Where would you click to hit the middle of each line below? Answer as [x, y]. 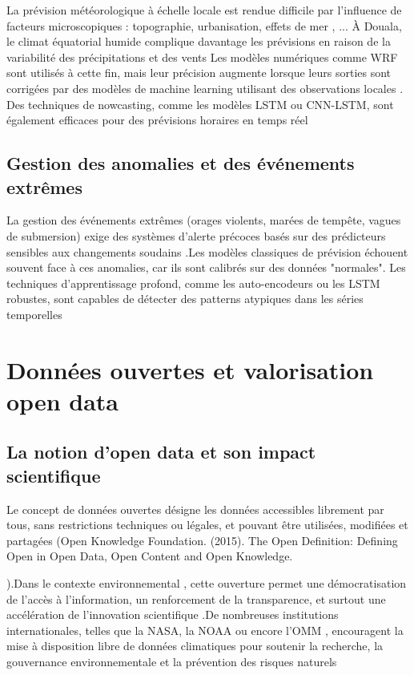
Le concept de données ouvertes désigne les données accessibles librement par [195, 509]
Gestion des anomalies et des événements [181, 163]
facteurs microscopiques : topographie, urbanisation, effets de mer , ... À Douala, [204, 25]
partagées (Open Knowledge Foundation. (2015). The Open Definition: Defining [202, 540]
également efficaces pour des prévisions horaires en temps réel [157, 120]
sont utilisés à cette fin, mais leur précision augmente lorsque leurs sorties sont [199, 73]
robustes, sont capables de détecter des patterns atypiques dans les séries [185, 299]
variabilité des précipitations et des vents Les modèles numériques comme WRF [202, 57]
